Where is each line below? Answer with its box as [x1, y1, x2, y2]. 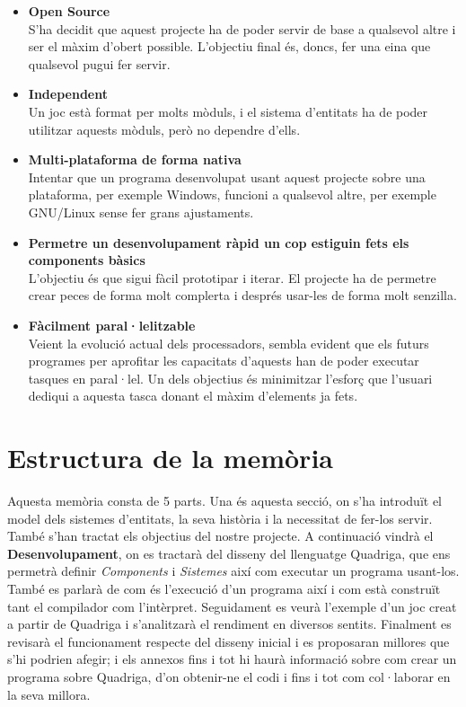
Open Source [28, 2, 110, 20]
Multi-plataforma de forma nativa [28, 150, 242, 169]
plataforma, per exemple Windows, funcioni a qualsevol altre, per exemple [28, 185, 436, 204]
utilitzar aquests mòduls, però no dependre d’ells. [28, 119, 301, 138]
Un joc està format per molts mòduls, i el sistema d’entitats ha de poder [28, 102, 428, 120]
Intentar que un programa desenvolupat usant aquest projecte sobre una [28, 167, 426, 186]
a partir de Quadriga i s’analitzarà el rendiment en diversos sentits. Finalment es [7, 614, 452, 633]
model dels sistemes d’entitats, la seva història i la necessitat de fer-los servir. [7, 508, 433, 527]
